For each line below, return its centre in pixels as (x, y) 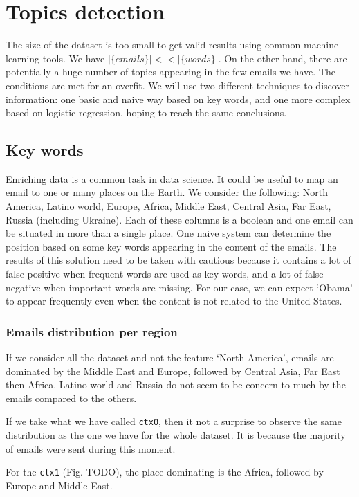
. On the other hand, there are (283, 58)
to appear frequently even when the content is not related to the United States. (174, 301)
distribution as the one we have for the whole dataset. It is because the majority (176, 435)
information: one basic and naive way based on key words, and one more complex (178, 99)
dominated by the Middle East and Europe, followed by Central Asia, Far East (173, 371)
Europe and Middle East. (59, 485)
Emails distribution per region (92, 331)
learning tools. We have (55, 58)
